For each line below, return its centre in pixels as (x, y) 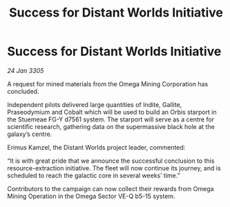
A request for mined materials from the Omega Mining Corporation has (108, 83)
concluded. (23, 91)
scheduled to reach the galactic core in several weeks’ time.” (94, 175)
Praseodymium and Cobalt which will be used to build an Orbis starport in (112, 112)
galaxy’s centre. (30, 134)
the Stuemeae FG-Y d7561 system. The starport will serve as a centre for (111, 119)
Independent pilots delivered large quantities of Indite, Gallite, (95, 104)
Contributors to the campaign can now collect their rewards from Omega (111, 188)
